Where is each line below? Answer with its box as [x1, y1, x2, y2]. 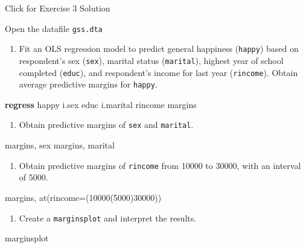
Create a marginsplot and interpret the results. [19, 211, 197, 224]
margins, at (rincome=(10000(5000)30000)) [5, 191, 162, 203]
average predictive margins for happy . [19, 78, 158, 91]
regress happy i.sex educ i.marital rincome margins [5, 98, 197, 110]
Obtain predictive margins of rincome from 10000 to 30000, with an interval [19, 159, 301, 171]
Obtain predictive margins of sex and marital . [19, 118, 194, 131]
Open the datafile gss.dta [5, 22, 103, 34]
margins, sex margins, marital [5, 139, 115, 151]
